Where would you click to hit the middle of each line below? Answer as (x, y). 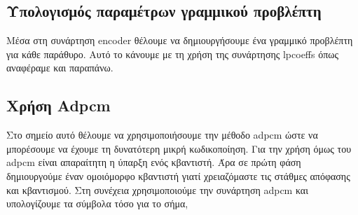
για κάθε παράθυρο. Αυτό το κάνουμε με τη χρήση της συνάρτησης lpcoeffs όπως (173, 54)
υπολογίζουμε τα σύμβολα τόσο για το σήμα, (97, 203)
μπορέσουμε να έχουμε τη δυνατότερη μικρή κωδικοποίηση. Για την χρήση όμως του (179, 148)
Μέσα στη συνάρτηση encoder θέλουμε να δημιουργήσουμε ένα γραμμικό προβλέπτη (180, 40)
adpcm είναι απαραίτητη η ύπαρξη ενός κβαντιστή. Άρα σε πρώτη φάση (154, 162)
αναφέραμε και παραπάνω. (60, 68)
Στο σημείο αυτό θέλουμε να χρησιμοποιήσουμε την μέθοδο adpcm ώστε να (162, 135)
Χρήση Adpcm (58, 105)
